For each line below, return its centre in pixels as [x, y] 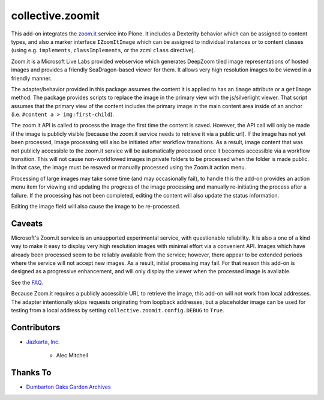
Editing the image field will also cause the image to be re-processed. [96, 206]
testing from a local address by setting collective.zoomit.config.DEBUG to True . [118, 310]
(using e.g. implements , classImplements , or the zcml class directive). [103, 50]
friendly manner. [31, 78]
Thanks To [31, 373]
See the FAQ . [27, 282]
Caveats [27, 223]
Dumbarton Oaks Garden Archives [68, 387]
